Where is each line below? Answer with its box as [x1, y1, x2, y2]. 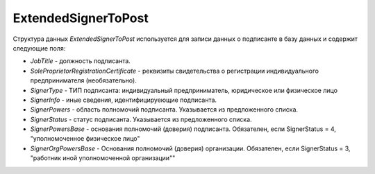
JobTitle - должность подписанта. [30, 57, 131, 65]
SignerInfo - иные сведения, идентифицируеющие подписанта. [30, 96, 217, 104]
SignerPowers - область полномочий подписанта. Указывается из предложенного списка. [30, 105, 299, 114]
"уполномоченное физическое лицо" [30, 134, 140, 143]
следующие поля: [12, 44, 66, 52]
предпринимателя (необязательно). [30, 76, 137, 85]
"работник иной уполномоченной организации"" [30, 154, 176, 162]
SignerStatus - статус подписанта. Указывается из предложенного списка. [30, 115, 253, 123]
